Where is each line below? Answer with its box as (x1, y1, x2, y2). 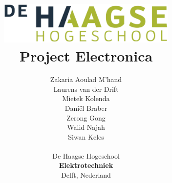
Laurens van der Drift (53, 83, 119, 94)
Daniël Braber (64, 102, 107, 113)
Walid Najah (67, 122, 105, 132)
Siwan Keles (68, 131, 104, 142)
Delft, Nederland (61, 170, 111, 180)
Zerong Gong (66, 112, 106, 122)
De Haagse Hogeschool (52, 150, 120, 161)
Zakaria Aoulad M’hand (50, 74, 122, 84)
